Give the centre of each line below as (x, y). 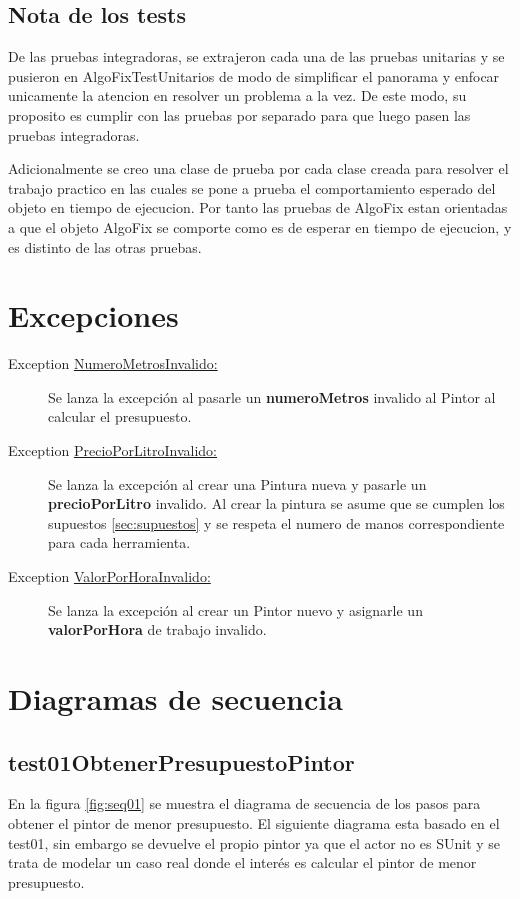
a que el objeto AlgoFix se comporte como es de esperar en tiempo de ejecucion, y (260, 226)
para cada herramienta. (119, 542)
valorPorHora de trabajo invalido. (157, 629)
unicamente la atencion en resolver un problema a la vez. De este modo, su (237, 95)
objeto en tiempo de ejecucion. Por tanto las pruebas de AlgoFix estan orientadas (258, 207)
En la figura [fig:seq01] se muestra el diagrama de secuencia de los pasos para (244, 803)
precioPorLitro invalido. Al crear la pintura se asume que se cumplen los (276, 503)
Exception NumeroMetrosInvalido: (113, 363)
